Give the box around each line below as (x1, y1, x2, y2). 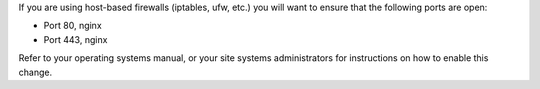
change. (18, 66, 53, 78)
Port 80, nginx (43, 20, 102, 32)
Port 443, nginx (43, 33, 108, 45)
